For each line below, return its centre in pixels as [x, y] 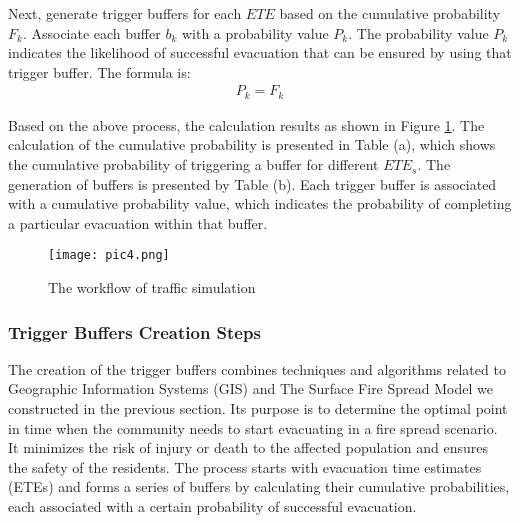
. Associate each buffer [91, 32]
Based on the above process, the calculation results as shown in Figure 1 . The [246, 124]
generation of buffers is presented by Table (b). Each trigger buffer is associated [252, 183]
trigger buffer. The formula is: [99, 71]
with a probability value [255, 32]
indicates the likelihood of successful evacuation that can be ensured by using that [260, 52]
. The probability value [418, 32]
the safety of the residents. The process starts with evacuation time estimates [245, 466]
